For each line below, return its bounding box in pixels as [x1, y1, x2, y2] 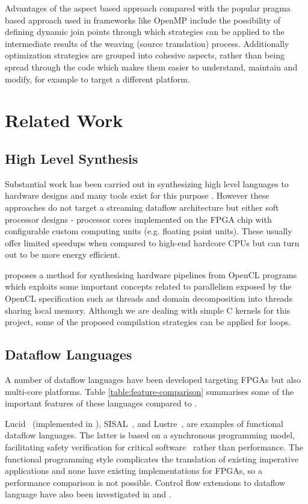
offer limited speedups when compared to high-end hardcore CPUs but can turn [5, 236, 300, 249]
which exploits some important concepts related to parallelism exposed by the [5, 280, 292, 293]
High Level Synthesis [5, 149, 138, 167]
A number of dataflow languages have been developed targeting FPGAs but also [5, 373, 301, 386]
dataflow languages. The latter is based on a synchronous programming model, [5, 429, 295, 441]
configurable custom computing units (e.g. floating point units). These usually [5, 225, 292, 237]
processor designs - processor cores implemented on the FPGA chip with [5, 213, 272, 225]
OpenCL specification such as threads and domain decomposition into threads [5, 292, 292, 305]
